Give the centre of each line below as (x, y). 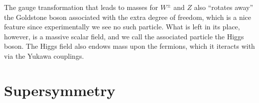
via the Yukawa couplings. (44, 55)
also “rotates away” (224, 7)
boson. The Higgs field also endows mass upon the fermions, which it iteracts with (129, 46)
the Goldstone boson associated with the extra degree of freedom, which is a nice (128, 17)
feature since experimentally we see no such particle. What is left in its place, (122, 27)
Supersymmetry (60, 90)
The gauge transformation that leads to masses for (81, 7)
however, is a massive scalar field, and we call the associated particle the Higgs (124, 36)
